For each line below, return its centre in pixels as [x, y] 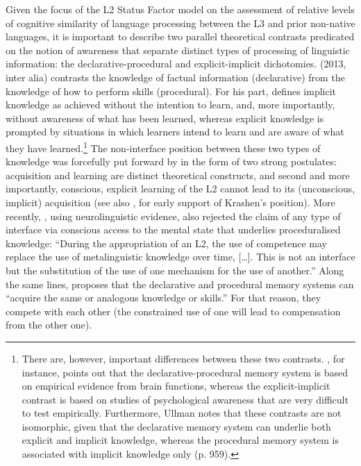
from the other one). [49, 325]
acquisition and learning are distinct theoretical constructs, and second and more [178, 175]
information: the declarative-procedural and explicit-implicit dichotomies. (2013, [176, 64]
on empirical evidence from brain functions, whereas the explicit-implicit [176, 386]
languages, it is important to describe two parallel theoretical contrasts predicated [180, 36]
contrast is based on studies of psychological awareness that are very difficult [185, 399]
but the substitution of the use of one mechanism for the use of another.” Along [175, 270]
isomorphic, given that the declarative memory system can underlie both [176, 426]
